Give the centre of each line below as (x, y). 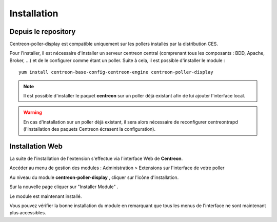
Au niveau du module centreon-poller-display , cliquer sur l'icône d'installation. (94, 177)
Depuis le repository (43, 32)
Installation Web (36, 146)
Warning (33, 112)
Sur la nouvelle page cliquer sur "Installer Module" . (64, 187)
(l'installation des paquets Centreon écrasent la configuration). (90, 129)
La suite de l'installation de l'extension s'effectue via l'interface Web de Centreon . (96, 158)
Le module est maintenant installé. (46, 196)
